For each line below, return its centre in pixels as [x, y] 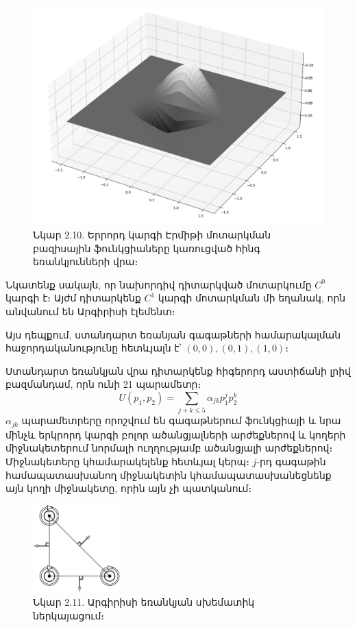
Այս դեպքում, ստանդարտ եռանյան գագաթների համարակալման [173, 334]
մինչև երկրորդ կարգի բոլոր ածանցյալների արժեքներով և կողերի [176, 434]
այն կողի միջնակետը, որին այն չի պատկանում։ [129, 488]
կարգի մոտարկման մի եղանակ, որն [252, 298]
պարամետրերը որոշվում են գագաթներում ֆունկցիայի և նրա [181, 420]
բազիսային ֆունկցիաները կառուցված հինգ [147, 248]
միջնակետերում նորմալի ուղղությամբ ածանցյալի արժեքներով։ [169, 448]
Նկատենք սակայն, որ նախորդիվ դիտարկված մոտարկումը [159, 284]
